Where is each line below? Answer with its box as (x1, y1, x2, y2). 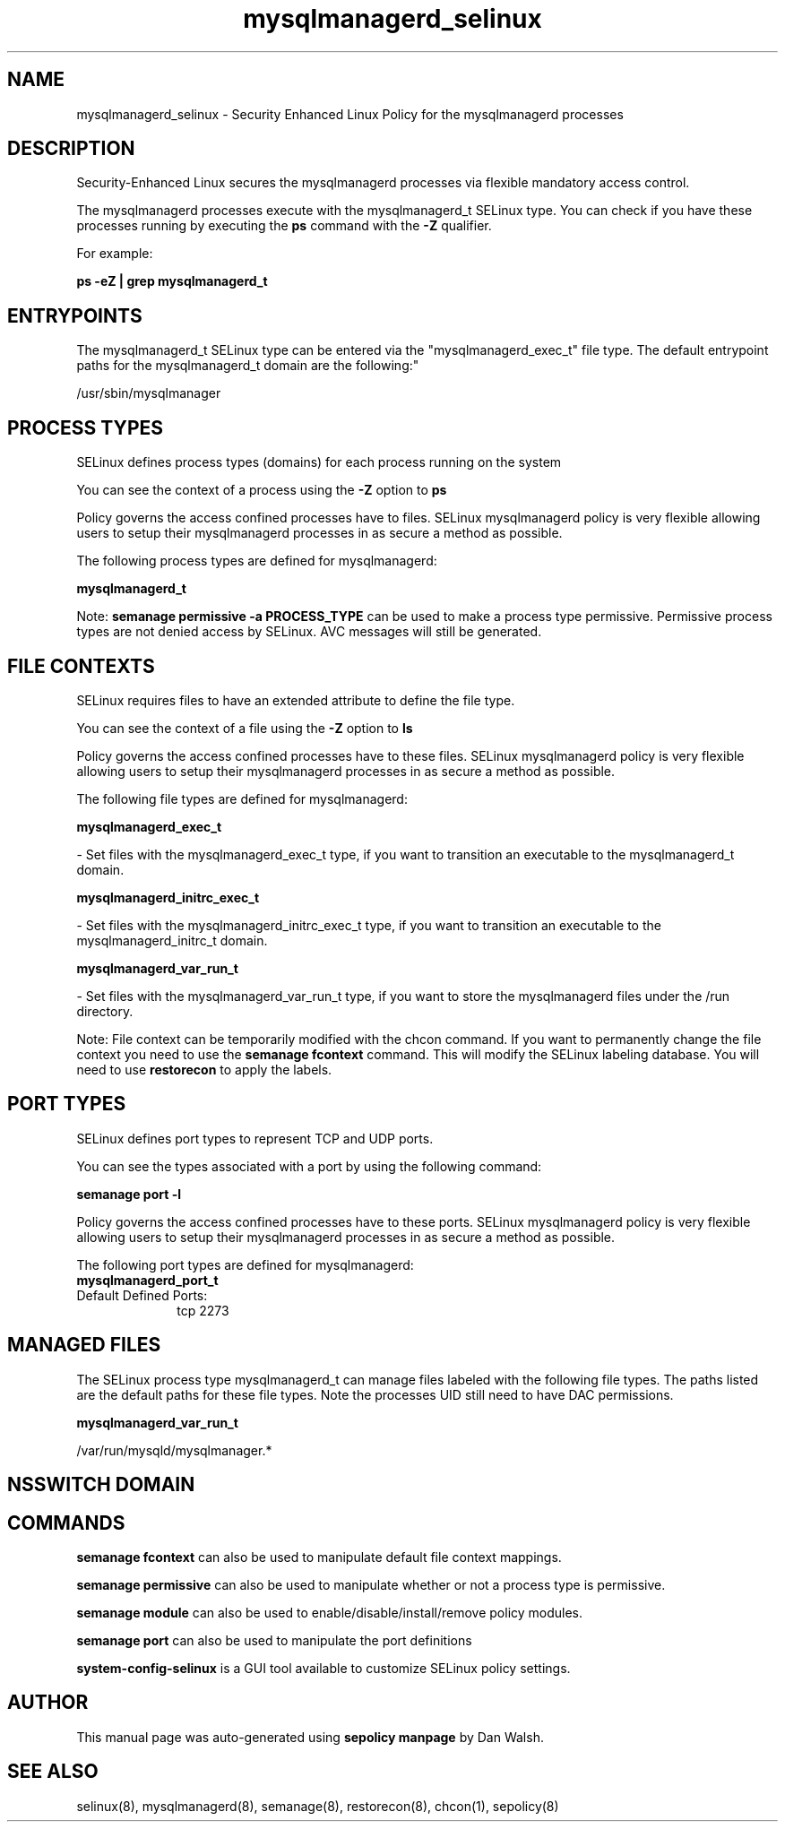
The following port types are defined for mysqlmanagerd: (76, 1256, 414, 1273)
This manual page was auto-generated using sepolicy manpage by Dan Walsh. (76, 1729, 544, 1745)
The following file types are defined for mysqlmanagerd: (76, 790, 408, 807)
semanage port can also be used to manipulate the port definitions (76, 1632, 472, 1648)
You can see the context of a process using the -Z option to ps (76, 482, 447, 498)
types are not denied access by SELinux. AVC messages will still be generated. (76, 624, 542, 640)
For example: (76, 246, 153, 262)
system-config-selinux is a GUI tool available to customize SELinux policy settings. (76, 1660, 571, 1676)
